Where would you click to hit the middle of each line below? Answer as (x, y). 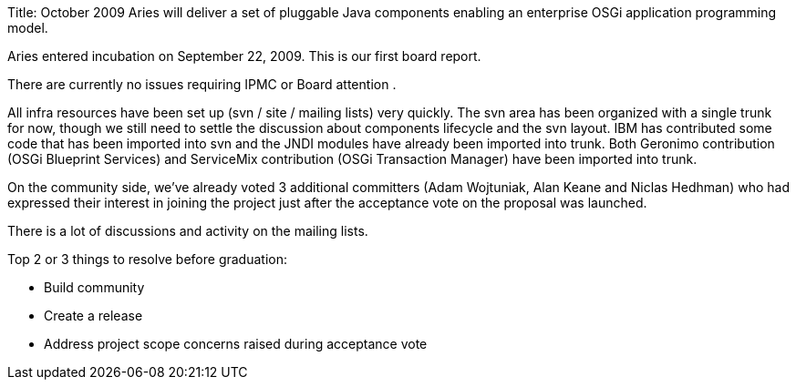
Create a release (93, 316)
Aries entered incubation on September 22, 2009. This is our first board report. (244, 56)
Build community (94, 287)
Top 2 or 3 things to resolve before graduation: (147, 259)
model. (28, 28)
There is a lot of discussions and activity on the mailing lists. (188, 231)
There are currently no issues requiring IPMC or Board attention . (202, 84)
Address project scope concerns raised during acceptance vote (236, 344)
